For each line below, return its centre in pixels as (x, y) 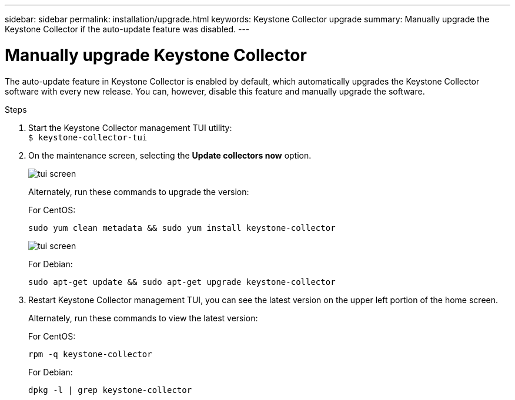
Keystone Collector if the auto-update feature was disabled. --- (127, 29)
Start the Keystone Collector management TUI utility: (130, 127)
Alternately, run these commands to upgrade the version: (139, 191)
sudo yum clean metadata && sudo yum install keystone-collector (182, 228)
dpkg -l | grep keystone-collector (110, 390)
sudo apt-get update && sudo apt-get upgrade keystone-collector (182, 282)
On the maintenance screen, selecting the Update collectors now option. (170, 155)
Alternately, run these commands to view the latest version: (143, 318)
